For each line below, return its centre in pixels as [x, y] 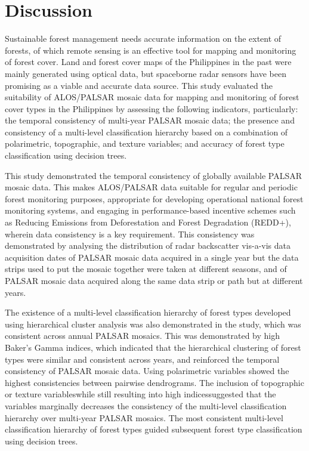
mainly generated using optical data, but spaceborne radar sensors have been [146, 73]
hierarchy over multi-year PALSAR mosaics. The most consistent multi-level [144, 417]
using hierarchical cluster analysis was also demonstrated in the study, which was [153, 324]
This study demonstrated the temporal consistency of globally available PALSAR [154, 175]
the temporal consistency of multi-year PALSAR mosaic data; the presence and [150, 120]
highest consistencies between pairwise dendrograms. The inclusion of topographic [154, 382]
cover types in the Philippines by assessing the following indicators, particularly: [152, 108]
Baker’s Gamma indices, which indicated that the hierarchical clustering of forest [153, 347]
